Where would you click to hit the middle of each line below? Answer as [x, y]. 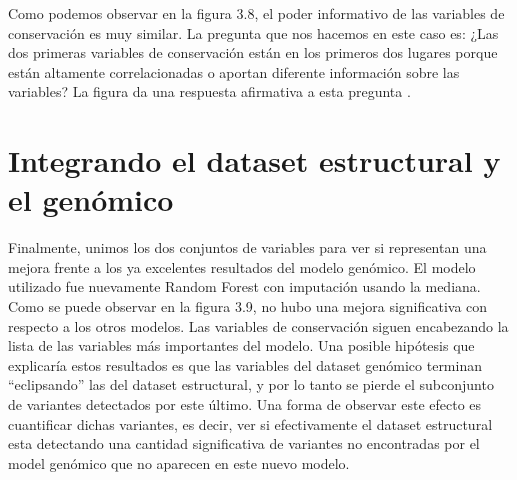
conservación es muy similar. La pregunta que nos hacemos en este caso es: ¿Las [253, 32]
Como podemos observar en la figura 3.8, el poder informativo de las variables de [256, 13]
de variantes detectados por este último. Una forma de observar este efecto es [245, 404]
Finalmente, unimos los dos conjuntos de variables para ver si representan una [247, 247]
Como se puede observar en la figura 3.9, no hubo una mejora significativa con [248, 306]
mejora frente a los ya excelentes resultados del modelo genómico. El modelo [242, 266]
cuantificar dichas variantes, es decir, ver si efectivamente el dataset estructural [250, 423]
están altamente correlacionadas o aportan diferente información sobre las [234, 71]
